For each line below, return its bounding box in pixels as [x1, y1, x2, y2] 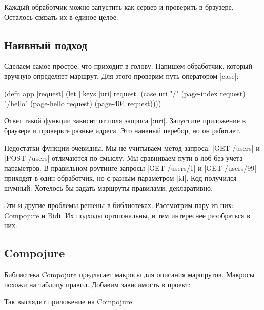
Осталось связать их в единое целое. [4, 11, 118, 22]
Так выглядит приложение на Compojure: [4, 296, 134, 307]
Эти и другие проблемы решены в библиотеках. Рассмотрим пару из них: [4, 199, 234, 210]
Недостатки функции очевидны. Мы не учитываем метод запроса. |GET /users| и [4, 142, 260, 153]
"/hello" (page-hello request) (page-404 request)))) [4, 98, 161, 109]
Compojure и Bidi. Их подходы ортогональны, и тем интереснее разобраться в [4, 210, 250, 220]
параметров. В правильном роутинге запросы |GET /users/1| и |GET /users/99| [4, 162, 257, 173]
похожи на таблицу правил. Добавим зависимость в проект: [4, 279, 191, 290]
